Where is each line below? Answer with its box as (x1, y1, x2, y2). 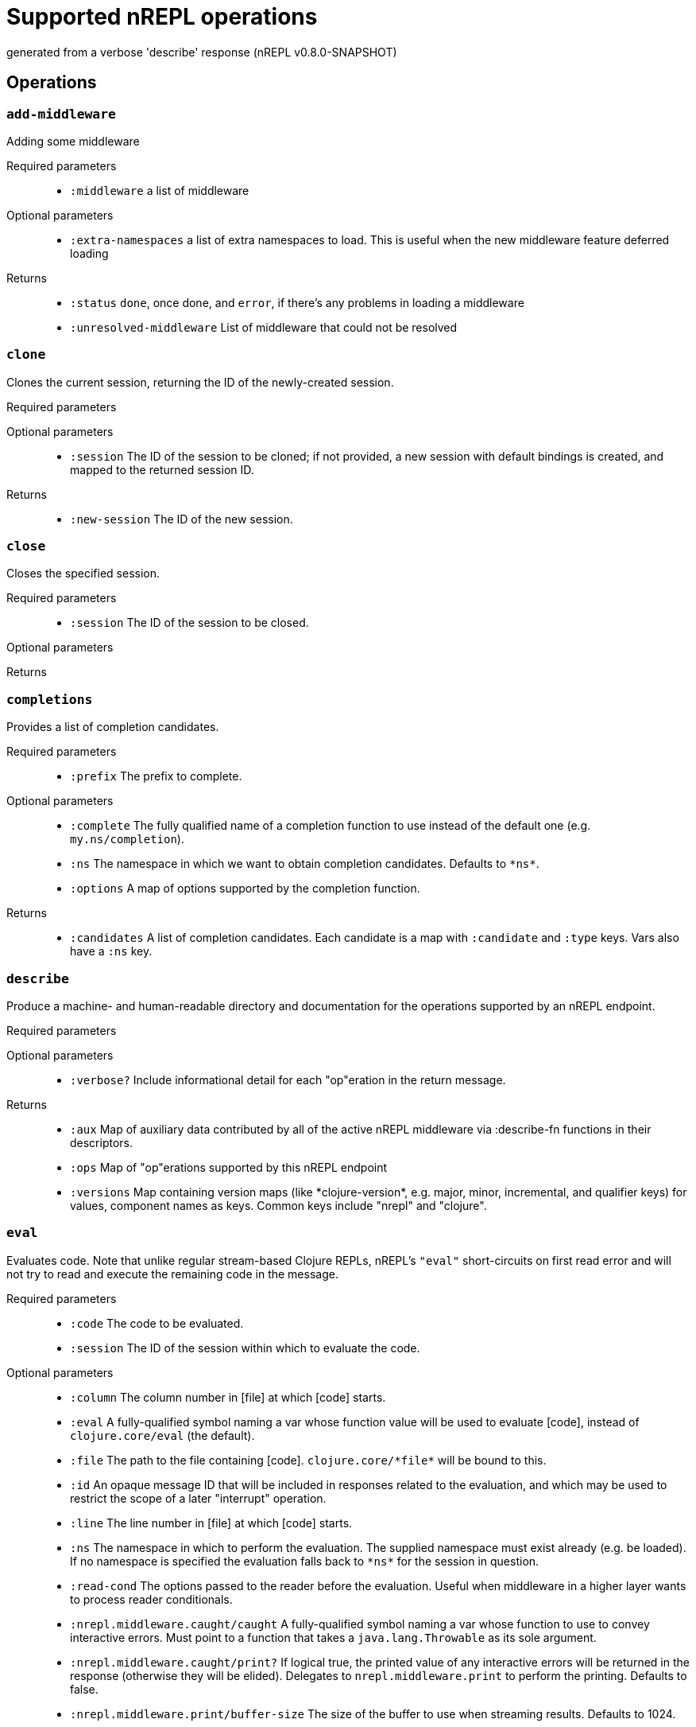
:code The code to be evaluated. (70, 1316, 244, 1330)
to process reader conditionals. (70, 1592, 233, 1606)
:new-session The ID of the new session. (70, 511, 293, 526)
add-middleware (6, 106, 116, 122)
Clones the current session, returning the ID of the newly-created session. (6, 375, 394, 389)
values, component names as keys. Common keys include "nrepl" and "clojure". (70, 1198, 487, 1212)
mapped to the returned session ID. (70, 462, 254, 476)
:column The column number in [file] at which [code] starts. (70, 1390, 386, 1404)
